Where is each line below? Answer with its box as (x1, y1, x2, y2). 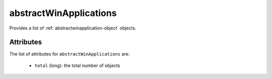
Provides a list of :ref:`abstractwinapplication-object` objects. (9, 25, 137, 31)
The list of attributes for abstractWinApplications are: (9, 51, 130, 57)
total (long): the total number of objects (34, 62, 120, 68)
